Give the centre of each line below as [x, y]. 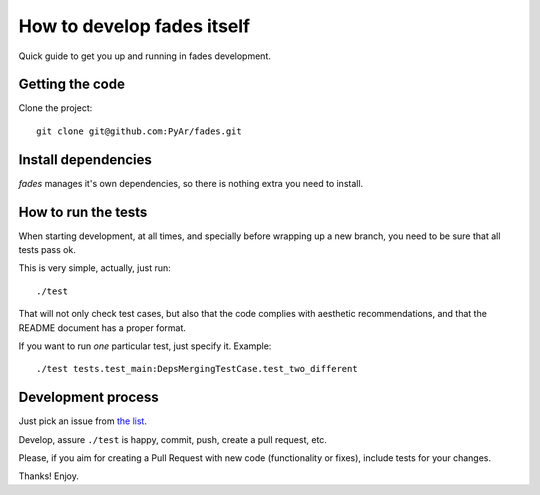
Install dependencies [85, 159]
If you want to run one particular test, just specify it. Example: [145, 346]
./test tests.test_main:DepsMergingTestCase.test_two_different [197, 369]
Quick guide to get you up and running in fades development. [145, 56]
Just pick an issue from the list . [82, 421]
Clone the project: [55, 108]
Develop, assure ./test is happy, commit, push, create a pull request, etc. [172, 439]
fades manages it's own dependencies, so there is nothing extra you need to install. [191, 183]
